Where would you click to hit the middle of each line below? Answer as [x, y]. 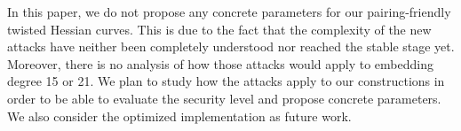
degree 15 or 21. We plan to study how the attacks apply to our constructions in [226, 81]
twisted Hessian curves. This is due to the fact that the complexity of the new [219, 29]
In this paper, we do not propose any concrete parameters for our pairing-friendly [229, 12]
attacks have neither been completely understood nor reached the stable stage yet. [231, 46]
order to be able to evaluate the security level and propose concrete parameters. [224, 98]
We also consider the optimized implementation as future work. [179, 116]
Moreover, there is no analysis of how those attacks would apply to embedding [220, 63]
